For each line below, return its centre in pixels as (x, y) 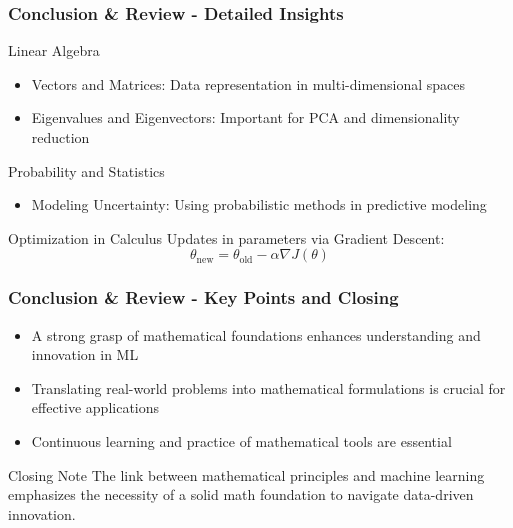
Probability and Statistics (86, 170)
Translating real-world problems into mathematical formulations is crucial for (268, 387)
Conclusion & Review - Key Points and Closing (203, 297)
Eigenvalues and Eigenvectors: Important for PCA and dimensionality (245, 117)
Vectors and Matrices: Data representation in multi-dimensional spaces (248, 83)
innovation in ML (85, 354)
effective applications (95, 407)
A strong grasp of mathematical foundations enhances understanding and (256, 334)
